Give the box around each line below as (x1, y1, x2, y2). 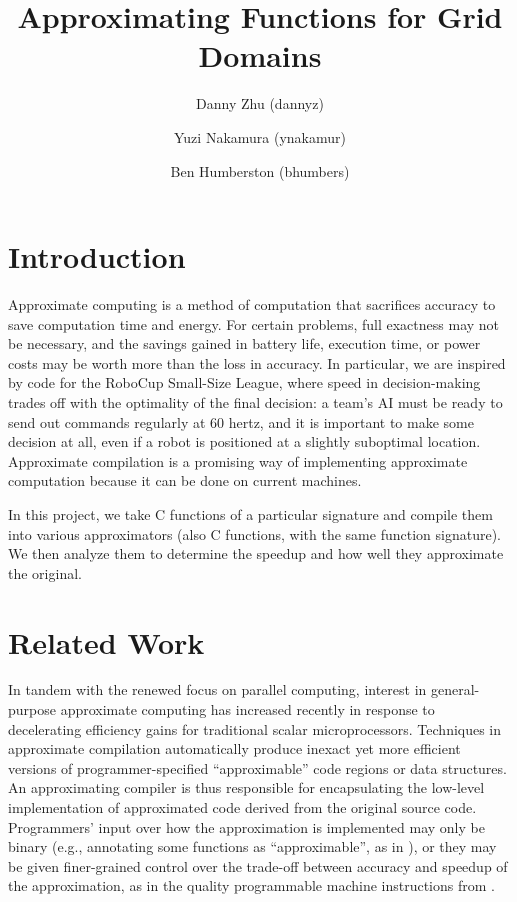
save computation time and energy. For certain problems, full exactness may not (8, 313, 500, 334)
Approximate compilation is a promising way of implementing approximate (8, 450, 468, 471)
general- (430, 679, 480, 700)
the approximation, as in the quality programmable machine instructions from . (8, 875, 495, 896)
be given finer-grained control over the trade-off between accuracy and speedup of (8, 855, 508, 876)
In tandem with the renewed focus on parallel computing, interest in (8, 679, 427, 700)
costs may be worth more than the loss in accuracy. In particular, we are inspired (8, 352, 506, 373)
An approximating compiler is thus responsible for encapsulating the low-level (8, 777, 485, 798)
